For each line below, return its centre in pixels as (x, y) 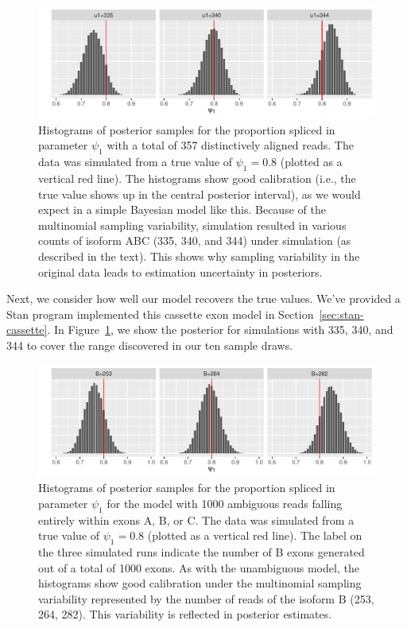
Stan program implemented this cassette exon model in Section (160, 314)
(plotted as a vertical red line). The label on (255, 535)
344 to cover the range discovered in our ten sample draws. (150, 345)
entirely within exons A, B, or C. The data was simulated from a (196, 519)
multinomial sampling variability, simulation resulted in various (192, 225)
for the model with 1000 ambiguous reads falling (225, 503)
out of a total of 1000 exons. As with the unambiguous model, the (199, 567)
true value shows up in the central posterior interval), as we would (200, 194)
